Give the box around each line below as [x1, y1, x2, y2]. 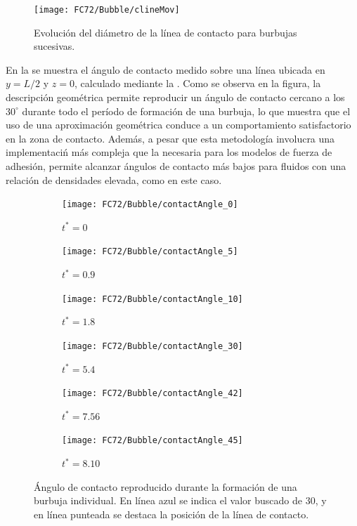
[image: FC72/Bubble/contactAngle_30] [62, 341, 243, 351]
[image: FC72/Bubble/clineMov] [34, 5, 180, 15]
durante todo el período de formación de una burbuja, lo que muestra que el [22, 103, 351, 118]
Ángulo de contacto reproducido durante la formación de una [34, 479, 297, 494]
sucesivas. [34, 39, 75, 53]
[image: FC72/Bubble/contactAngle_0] [62, 199, 238, 210]
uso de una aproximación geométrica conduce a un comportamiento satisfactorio [6, 117, 351, 132]
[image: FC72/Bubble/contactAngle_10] [62, 294, 243, 304]
